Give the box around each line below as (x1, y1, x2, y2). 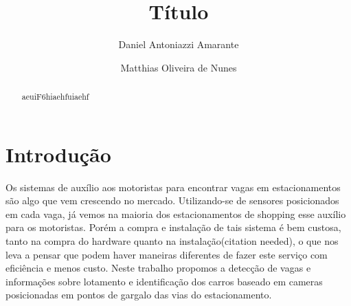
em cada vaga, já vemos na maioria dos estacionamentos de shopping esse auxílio (5, 206, 346, 221)
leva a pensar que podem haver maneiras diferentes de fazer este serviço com (5, 247, 328, 261)
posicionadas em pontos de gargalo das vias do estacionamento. (5, 287, 272, 302)
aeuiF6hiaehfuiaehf (21, 91, 89, 102)
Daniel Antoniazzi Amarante (118, 37, 239, 52)
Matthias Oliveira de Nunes (120, 60, 237, 74)
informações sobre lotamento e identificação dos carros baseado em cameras (5, 274, 323, 288)
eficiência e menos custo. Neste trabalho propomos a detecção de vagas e (5, 261, 311, 275)
